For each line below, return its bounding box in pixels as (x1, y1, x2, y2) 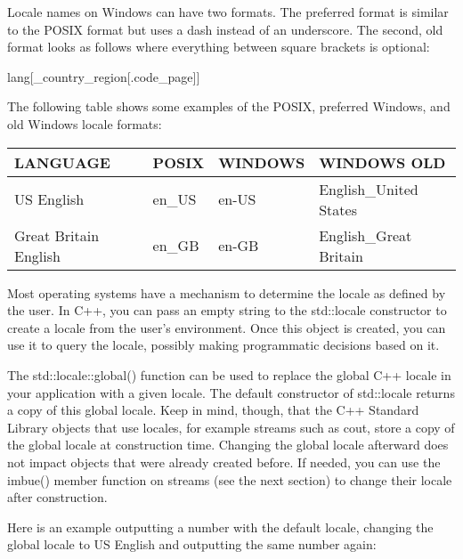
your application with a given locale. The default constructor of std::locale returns (7, 383, 455, 401)
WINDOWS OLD (319, 151, 446, 173)
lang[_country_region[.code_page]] (7, 67, 200, 85)
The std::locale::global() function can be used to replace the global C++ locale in (7, 365, 451, 384)
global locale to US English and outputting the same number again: (7, 535, 377, 554)
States (319, 198, 357, 220)
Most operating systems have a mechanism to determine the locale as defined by (7, 283, 446, 302)
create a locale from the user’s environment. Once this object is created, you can (7, 318, 446, 336)
